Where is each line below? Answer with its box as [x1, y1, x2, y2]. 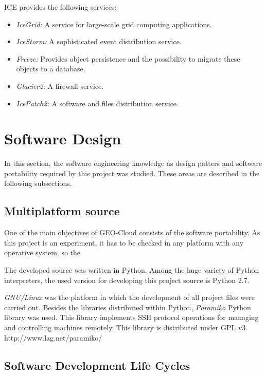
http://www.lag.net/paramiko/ [4, 332, 102, 343]
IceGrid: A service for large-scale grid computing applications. [16, 18, 212, 29]
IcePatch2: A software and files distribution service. [16, 98, 179, 108]
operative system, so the [4, 247, 81, 258]
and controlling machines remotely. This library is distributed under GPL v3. [4, 322, 248, 333]
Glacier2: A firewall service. [16, 80, 104, 91]
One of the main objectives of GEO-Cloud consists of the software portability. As [4, 227, 260, 238]
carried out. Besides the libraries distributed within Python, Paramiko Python [4, 302, 251, 312]
